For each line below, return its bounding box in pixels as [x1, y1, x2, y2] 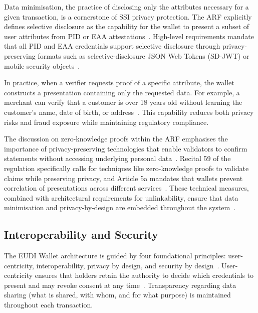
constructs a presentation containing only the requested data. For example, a [4, 87, 240, 97]
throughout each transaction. [4, 299, 93, 310]
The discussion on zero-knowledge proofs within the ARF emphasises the [4, 133, 228, 144]
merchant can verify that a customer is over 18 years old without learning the [4, 97, 242, 107]
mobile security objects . [4, 60, 80, 71]
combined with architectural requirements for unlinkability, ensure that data [4, 192, 238, 203]
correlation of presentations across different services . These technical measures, [4, 183, 249, 193]
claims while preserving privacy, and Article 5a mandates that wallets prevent [4, 173, 243, 183]
